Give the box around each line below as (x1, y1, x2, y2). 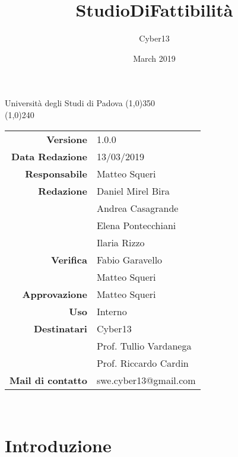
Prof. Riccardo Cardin (96, 356, 189, 370)
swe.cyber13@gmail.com (96, 373, 196, 387)
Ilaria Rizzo (96, 235, 145, 249)
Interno (96, 304, 127, 318)
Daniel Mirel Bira (96, 183, 170, 198)
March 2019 (133, 52, 176, 64)
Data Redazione (11, 149, 87, 163)
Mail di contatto (9, 373, 87, 387)
